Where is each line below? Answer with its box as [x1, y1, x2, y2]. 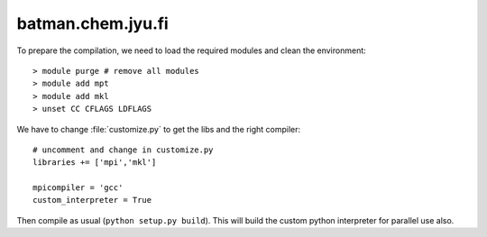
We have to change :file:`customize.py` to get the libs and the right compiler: [16, 123, 301, 134]
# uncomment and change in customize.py [32, 144, 214, 155]
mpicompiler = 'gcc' [32, 183, 124, 193]
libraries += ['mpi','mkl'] [32, 158, 157, 168]
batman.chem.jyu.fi [16, 14, 169, 33]
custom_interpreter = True [32, 195, 152, 205]
